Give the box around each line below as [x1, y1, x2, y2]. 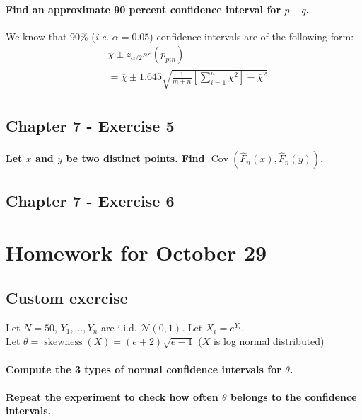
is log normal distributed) [213, 334, 325, 348]
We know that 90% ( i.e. [6, 28, 110, 43]
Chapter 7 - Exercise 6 [6, 189, 175, 211]
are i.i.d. [101, 319, 137, 334]
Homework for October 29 [6, 238, 267, 267]
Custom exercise [6, 286, 128, 308]
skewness [44, 337, 83, 348]
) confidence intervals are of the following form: [149, 28, 354, 43]
